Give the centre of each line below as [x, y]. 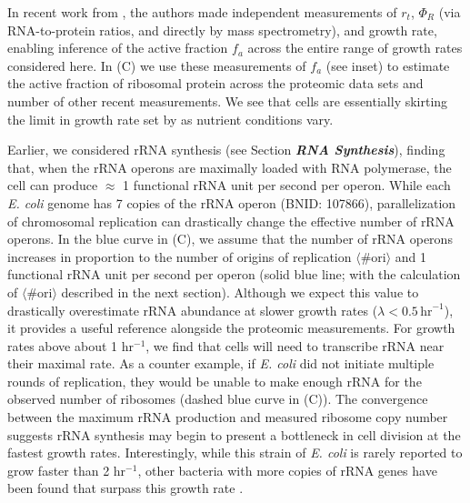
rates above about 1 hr [70, 345]
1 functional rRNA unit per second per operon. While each [287, 185]
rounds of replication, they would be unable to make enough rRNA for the [215, 381]
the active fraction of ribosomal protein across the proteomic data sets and [215, 83]
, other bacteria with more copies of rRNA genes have [287, 470]
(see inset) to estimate [388, 65]
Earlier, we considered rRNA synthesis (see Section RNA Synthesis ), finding [226, 150]
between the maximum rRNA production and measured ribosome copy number [228, 417]
